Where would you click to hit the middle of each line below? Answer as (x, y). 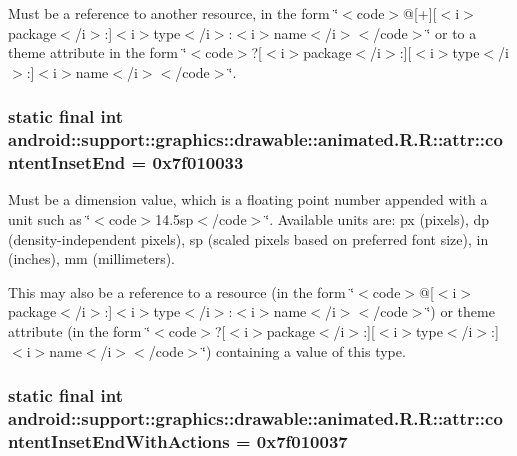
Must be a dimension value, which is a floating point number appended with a (248, 199)
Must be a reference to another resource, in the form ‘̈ (173, 13)
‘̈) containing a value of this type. (304, 350)
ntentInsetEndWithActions (119, 440)
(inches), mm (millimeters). (92, 258)
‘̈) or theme (460, 311)
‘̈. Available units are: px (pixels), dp (377, 219)
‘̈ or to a (451, 32)
